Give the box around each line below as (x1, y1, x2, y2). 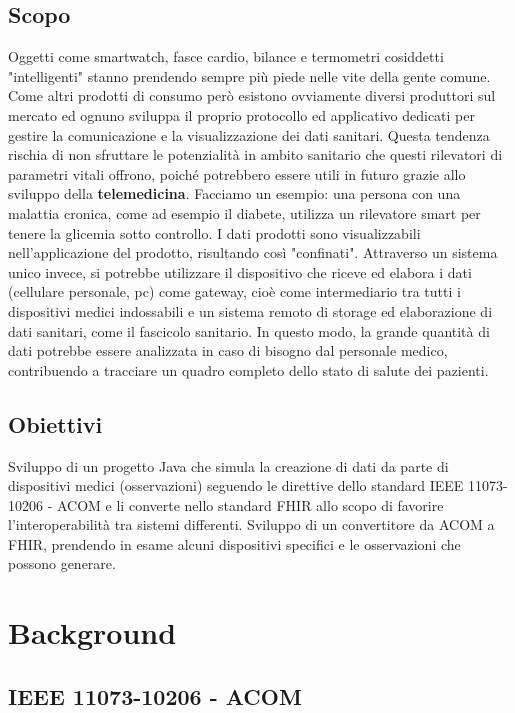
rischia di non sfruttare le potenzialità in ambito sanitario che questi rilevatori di (8, 144, 503, 165)
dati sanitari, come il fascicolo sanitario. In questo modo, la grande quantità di (8, 320, 490, 341)
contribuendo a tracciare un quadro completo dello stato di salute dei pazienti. (8, 359, 489, 380)
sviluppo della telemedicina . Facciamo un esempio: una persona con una (8, 183, 461, 204)
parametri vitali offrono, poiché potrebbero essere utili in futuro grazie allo (8, 163, 466, 184)
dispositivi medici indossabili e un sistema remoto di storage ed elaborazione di (8, 300, 493, 321)
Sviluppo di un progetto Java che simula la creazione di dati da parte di (8, 455, 449, 476)
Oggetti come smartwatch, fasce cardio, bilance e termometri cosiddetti (8, 46, 444, 67)
